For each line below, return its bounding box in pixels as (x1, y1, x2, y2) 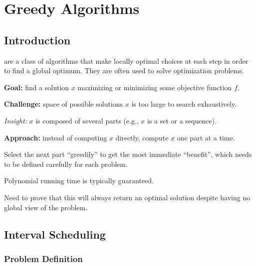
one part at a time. (177, 132, 235, 142)
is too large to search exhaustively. (131, 99, 237, 109)
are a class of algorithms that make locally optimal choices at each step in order (4, 55, 249, 66)
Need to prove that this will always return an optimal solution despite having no (4, 192, 251, 202)
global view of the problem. (4, 202, 88, 212)
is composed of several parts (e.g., (35, 115, 139, 126)
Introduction (4, 32, 71, 47)
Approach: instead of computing (4, 132, 107, 142)
